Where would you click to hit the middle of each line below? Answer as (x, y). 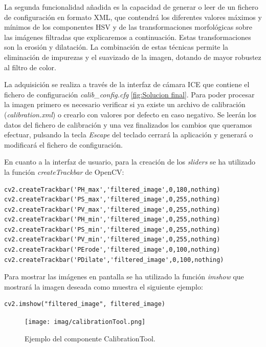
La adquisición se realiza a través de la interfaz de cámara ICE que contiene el (127, 84)
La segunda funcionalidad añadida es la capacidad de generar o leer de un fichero (131, 7)
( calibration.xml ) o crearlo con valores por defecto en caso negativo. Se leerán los (130, 114)
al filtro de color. (30, 67)
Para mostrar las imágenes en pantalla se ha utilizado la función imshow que (124, 277)
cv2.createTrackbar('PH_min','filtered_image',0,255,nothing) (112, 220)
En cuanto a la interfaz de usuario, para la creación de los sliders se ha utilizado (130, 162)
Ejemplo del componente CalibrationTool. (90, 338)
